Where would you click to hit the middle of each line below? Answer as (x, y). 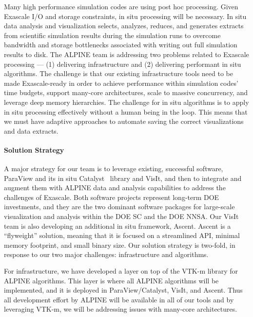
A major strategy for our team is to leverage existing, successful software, (114, 168)
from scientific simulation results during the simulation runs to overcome (112, 35)
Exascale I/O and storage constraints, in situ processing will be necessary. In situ (125, 16)
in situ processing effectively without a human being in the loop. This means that (126, 111)
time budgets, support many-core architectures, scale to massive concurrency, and (126, 92)
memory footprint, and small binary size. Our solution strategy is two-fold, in (120, 245)
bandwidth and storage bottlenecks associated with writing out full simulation (121, 45)
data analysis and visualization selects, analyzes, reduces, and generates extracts (124, 26)
